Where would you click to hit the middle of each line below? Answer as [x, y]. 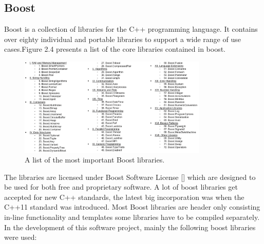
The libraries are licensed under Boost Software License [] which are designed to [130, 177]
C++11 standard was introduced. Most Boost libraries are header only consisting [132, 207]
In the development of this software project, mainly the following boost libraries [130, 227]
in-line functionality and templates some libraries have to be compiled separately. [132, 217]
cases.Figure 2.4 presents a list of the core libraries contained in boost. [115, 49]
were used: [21, 237]
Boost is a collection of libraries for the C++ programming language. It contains [131, 29]
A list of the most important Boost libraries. [95, 160]
